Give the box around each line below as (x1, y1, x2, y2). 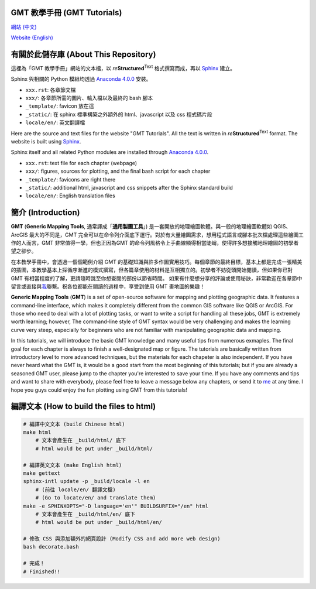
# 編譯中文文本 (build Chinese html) (23, 420, 125, 427)
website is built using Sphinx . (11, 138, 81, 145)
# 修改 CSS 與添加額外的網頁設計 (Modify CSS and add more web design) (23, 536, 221, 542)
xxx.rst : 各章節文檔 (25, 86, 76, 93)
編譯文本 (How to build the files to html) (11, 402, 156, 412)
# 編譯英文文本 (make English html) (23, 461, 122, 468)
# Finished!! (23, 568, 61, 575)
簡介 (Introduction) (11, 208, 80, 218)
